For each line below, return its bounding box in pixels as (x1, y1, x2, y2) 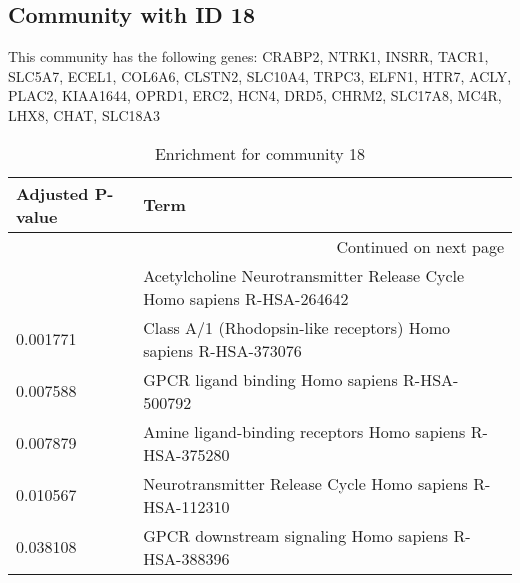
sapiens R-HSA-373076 (143, 338, 302, 362)
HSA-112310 (143, 494, 230, 518)
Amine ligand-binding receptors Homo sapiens (143, 419, 466, 443)
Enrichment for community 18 (154, 141, 366, 165)
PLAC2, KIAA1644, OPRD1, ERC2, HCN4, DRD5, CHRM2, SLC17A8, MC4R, (8, 85, 502, 106)
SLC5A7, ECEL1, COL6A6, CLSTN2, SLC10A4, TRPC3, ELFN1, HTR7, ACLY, (8, 65, 512, 86)
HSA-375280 (143, 442, 230, 466)
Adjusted (16, 181, 89, 205)
